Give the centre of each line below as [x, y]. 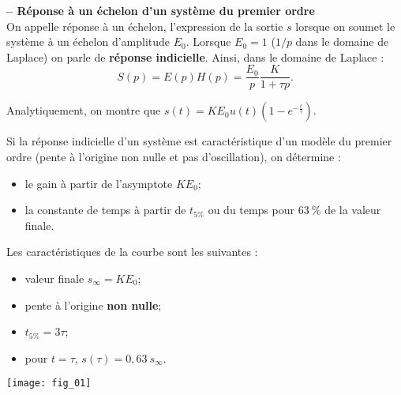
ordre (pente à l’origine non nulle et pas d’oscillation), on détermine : [174, 157]
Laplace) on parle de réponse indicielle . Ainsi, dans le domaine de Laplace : [195, 56]
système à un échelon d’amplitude [88, 41]
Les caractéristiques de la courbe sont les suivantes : [132, 252]
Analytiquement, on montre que [84, 110]
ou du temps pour [251, 210]
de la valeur [353, 210]
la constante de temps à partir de [105, 210]
